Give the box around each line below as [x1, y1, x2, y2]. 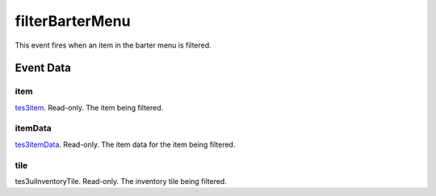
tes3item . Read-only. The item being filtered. [15, 102, 164, 112]
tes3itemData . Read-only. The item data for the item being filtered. [15, 140, 236, 149]
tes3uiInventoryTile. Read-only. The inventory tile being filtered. [15, 176, 228, 186]
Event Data [15, 61, 72, 75]
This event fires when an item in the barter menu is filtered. [15, 40, 212, 50]
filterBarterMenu [15, 12, 131, 30]
